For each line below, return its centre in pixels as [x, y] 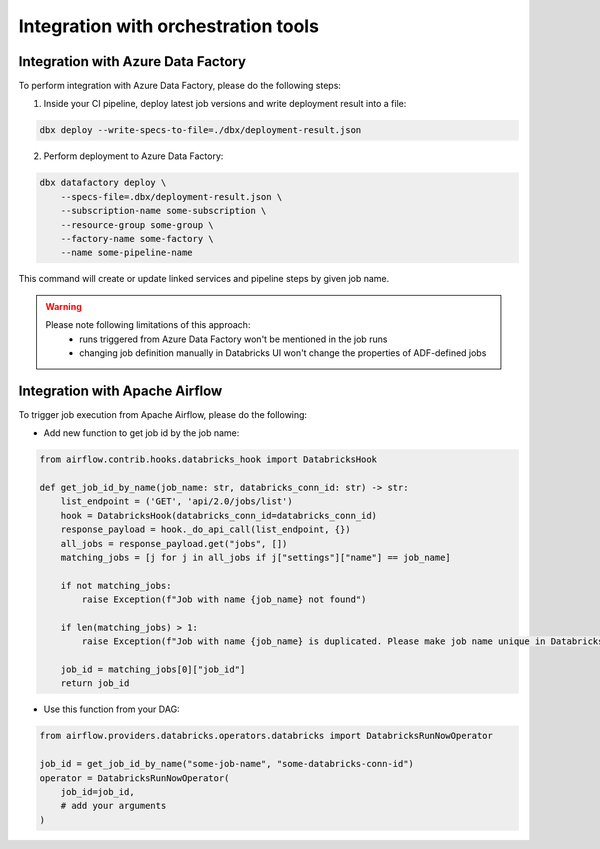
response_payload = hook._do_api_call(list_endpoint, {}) [205, 529]
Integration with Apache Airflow [120, 390]
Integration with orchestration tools [169, 26]
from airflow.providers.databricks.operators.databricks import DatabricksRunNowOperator [266, 736]
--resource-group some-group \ [137, 224]
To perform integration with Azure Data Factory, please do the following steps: [180, 86]
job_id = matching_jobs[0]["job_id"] [153, 669]
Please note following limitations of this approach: [148, 325]
